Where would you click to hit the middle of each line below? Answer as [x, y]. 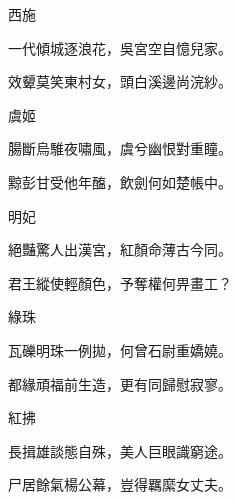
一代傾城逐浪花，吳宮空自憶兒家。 [120, 47]
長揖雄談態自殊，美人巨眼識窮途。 [120, 450]
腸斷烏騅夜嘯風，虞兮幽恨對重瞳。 [120, 148]
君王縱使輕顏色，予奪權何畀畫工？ [120, 282]
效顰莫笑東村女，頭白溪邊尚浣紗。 [120, 81]
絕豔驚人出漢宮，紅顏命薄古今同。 [120, 249]
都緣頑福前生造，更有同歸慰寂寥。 [120, 383]
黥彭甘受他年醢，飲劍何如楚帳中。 [120, 181]
